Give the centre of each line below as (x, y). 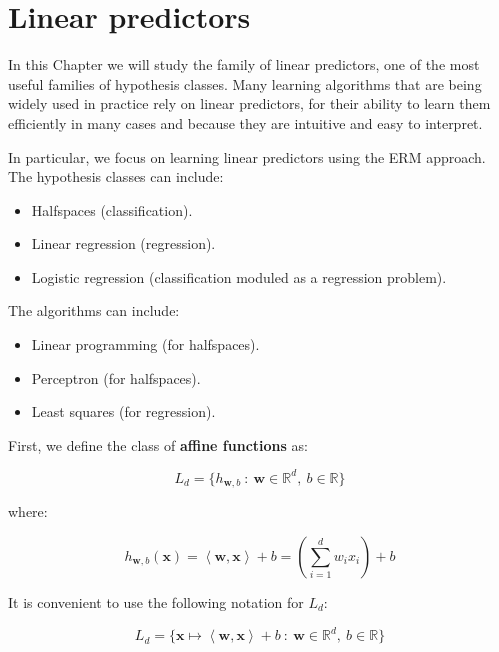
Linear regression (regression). (123, 243)
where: (28, 511)
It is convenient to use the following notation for (156, 601)
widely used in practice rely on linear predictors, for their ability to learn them (249, 103)
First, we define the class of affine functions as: (158, 444)
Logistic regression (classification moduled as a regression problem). (239, 276)
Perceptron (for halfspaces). (116, 377)
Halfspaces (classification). (112, 209)
